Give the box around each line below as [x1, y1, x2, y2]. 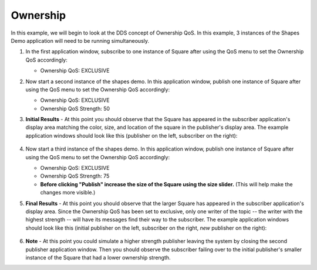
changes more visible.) [40, 189, 96, 196]
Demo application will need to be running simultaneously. [11, 37, 150, 44]
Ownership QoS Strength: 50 [40, 105, 110, 112]
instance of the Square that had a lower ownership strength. [25, 254, 171, 261]
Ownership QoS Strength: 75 [40, 173, 110, 180]
